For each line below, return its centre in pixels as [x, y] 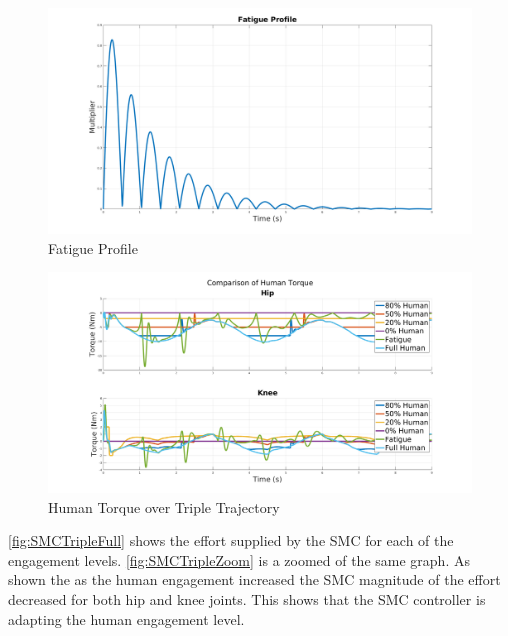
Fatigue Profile [93, 247]
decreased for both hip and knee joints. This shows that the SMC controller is [247, 598]
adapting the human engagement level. [126, 618]
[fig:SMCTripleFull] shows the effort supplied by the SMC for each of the [231, 540]
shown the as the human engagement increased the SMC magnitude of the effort [254, 579]
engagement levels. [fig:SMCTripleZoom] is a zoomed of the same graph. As [239, 559]
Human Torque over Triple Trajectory [164, 506]
